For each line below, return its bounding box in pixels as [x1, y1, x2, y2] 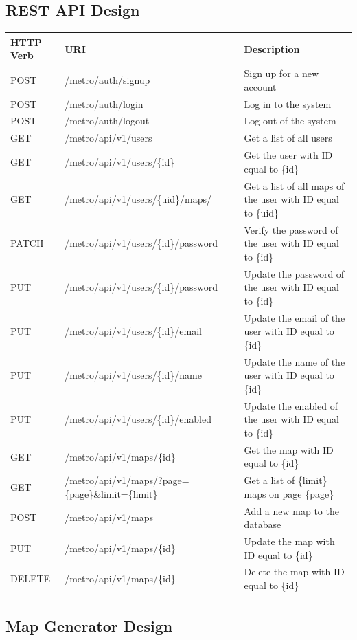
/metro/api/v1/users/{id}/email [65, 324, 202, 338]
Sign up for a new [244, 66, 319, 80]
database [244, 517, 281, 531]
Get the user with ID [244, 148, 333, 162]
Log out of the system [244, 113, 336, 128]
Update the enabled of [244, 398, 338, 412]
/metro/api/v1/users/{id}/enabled [65, 412, 211, 426]
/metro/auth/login [65, 96, 143, 111]
